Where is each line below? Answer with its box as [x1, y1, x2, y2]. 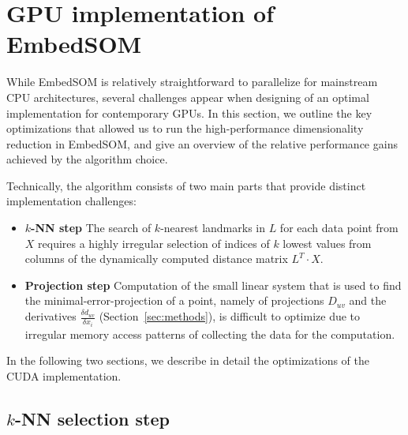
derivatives [24, 308, 77, 324]
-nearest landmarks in [160, 219, 265, 236]
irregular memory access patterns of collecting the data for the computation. [24, 325, 395, 342]
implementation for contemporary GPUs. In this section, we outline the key [6, 104, 372, 121]
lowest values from [283, 234, 372, 251]
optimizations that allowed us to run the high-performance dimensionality [6, 120, 364, 137]
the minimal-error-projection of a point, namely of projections [24, 292, 324, 309]
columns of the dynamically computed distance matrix [24, 250, 288, 267]
